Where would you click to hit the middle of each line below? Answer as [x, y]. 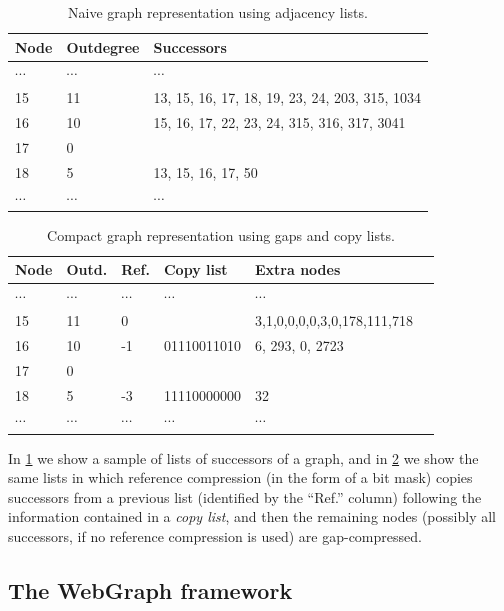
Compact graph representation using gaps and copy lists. [221, 234]
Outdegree [103, 46]
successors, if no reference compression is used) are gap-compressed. [215, 535]
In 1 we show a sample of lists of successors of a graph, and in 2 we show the [243, 457]
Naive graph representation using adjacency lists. [218, 12]
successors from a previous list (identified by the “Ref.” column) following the [245, 496]
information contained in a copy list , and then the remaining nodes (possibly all [252, 516]
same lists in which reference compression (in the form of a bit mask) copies [240, 477]
